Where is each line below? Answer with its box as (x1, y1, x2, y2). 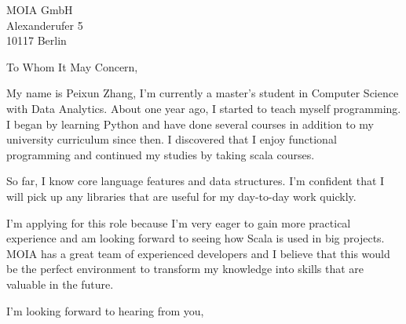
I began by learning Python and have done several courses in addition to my (6, 115, 375, 132)
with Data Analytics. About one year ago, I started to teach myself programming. (6, 100, 401, 116)
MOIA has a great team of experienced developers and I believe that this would (6, 245, 390, 261)
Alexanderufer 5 (6, 16, 83, 33)
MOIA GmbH (6, 2, 73, 17)
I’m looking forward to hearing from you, (6, 302, 204, 319)
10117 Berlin (6, 32, 67, 49)
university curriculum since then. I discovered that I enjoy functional (6, 131, 337, 147)
